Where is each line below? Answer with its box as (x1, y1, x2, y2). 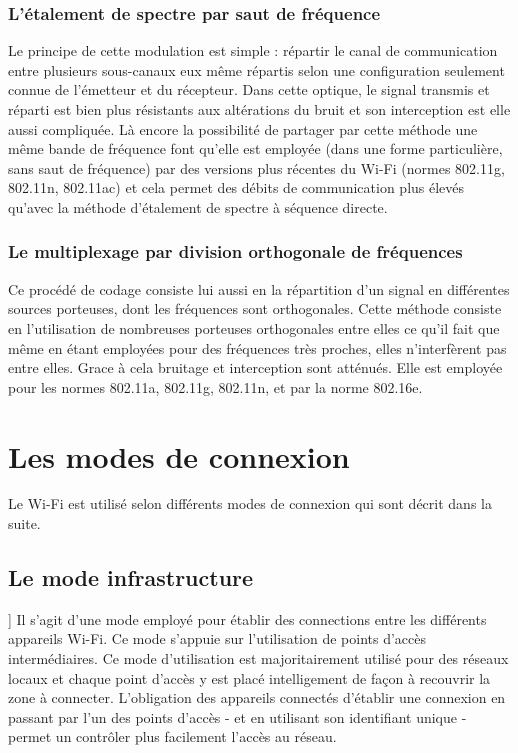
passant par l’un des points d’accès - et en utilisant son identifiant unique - (8, 706, 467, 727)
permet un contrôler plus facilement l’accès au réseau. (8, 726, 337, 747)
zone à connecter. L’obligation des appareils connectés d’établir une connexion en (8, 687, 506, 708)
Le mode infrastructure (8, 562, 254, 593)
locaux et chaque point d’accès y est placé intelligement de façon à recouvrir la (8, 667, 491, 688)
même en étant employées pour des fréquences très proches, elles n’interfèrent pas (8, 337, 507, 358)
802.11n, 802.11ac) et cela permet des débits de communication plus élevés (8, 177, 465, 198)
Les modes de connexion (8, 435, 350, 476)
